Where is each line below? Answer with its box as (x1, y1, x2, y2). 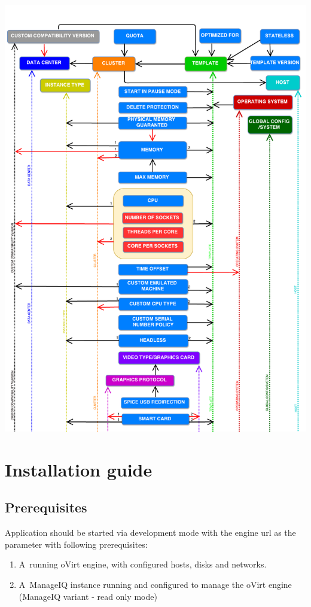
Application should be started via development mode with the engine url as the (5, 526, 296, 539)
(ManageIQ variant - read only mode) (19, 590, 157, 602)
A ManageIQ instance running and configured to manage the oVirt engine (19, 578, 292, 591)
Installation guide (5, 457, 153, 481)
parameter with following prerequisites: (5, 538, 148, 550)
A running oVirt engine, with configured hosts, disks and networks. (19, 558, 267, 570)
